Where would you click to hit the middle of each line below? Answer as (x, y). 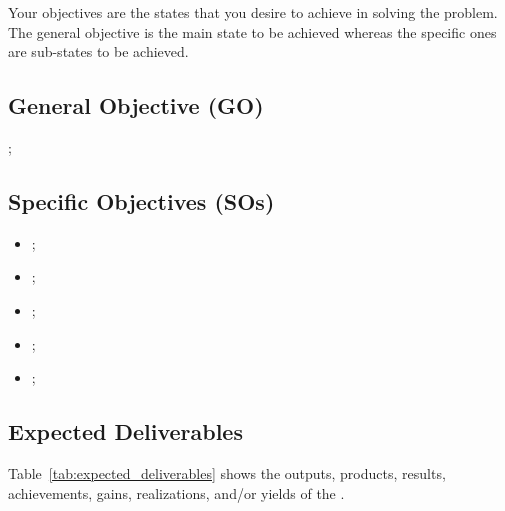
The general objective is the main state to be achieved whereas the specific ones (252, 31)
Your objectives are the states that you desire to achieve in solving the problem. (253, 12)
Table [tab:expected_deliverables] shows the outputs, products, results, (227, 472)
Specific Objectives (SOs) (141, 200)
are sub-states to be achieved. (98, 51)
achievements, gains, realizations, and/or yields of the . (176, 492)
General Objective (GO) (136, 105)
